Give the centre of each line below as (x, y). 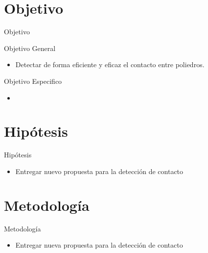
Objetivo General (30, 48)
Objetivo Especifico (33, 81)
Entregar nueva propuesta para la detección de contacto (99, 245)
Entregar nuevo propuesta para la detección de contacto (99, 171)
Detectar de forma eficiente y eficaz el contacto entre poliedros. (110, 64)
